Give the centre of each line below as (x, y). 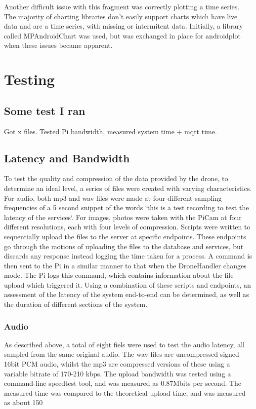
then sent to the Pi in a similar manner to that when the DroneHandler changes (125, 265)
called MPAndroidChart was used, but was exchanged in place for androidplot (122, 35)
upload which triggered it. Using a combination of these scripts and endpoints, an (128, 284)
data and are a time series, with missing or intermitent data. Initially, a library (124, 26)
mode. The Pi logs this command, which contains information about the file (119, 275)
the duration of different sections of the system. (76, 304)
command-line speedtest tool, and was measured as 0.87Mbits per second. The (123, 383)
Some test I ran (45, 110)
